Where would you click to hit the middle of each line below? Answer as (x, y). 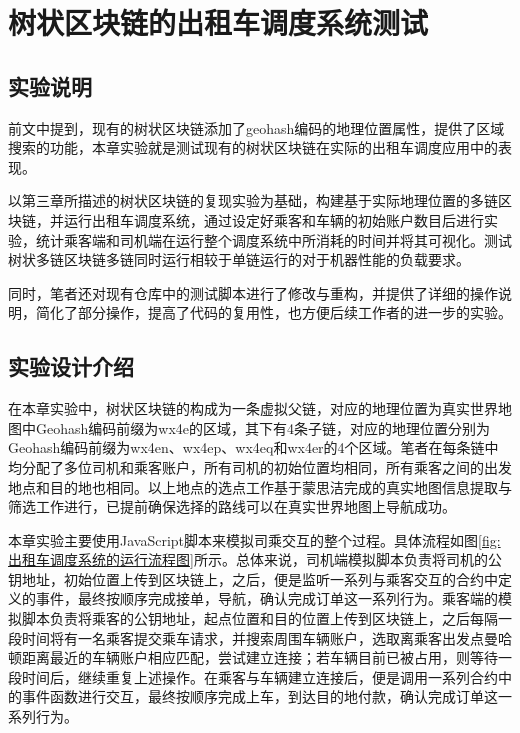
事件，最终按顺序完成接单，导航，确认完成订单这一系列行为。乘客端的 (266, 598)
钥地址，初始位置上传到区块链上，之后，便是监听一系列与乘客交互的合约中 (253, 578)
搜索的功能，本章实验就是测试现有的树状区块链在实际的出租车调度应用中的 (253, 147)
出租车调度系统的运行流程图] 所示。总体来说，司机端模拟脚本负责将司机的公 (255, 559)
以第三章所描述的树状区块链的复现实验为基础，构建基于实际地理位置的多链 (253, 200)
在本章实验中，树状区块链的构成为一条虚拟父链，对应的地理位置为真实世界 (253, 408)
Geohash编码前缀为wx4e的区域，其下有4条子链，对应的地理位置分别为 (263, 427)
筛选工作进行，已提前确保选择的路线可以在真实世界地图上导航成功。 (232, 506)
